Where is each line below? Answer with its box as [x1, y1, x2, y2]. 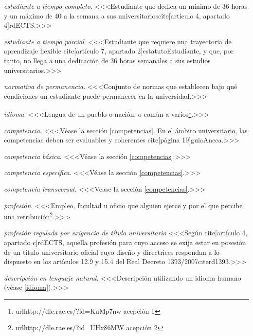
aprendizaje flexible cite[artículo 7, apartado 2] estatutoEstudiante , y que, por [4, 46, 234, 56]
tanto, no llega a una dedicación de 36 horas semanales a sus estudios [4, 55, 211, 65]
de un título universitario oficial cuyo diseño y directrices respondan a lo [4, 247, 220, 257]
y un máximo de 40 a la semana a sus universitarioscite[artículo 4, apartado [4, 10, 230, 20]
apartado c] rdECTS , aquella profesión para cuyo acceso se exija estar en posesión [4, 237, 246, 247]
